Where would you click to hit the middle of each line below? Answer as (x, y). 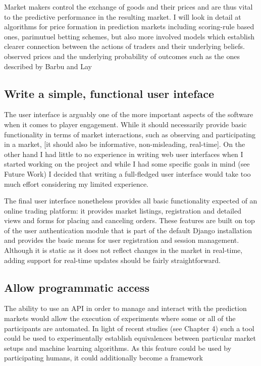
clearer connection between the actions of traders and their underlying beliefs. (124, 46)
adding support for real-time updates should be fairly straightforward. (112, 260)
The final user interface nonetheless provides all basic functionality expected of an (131, 201)
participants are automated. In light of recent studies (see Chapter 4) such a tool (129, 328)
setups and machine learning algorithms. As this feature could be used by (118, 348)
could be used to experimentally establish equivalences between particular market (130, 338)
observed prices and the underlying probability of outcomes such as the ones (122, 56)
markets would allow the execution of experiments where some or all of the (120, 318)
